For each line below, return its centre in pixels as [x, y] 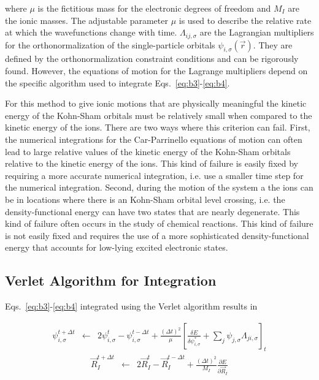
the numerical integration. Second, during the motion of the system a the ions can [159, 187]
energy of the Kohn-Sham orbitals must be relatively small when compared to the [159, 115]
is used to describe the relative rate [245, 20]
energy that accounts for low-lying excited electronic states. [117, 247]
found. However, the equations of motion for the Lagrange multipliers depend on [156, 71]
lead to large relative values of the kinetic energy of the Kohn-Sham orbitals [148, 151]
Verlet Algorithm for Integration [111, 280]
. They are [273, 44]
